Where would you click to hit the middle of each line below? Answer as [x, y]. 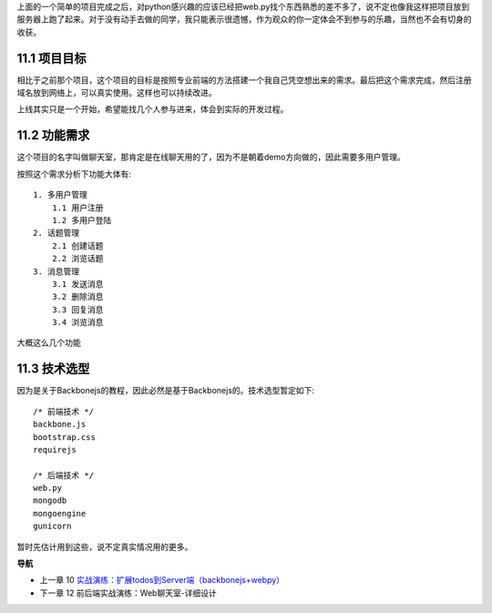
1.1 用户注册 [77, 208]
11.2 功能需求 [53, 135]
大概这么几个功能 [49, 342]
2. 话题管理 [56, 233]
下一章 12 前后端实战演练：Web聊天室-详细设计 [128, 593]
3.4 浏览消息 [77, 322]
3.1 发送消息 [77, 284]
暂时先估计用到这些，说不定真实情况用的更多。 [105, 547]
